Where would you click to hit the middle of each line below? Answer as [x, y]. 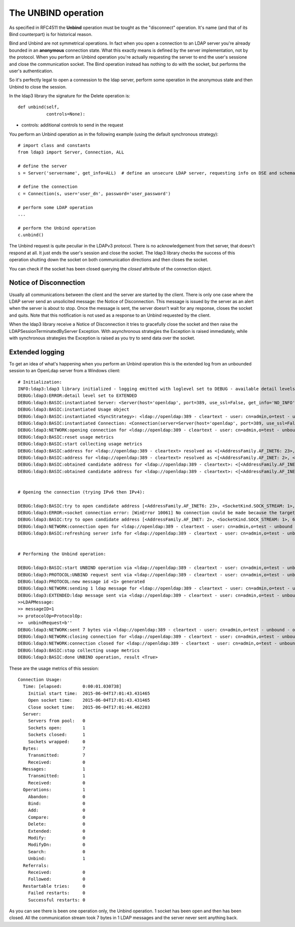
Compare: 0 [57, 817]
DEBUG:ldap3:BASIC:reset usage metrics [66, 437]
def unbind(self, [39, 107]
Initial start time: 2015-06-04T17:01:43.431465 [89, 693]
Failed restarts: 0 [57, 893]
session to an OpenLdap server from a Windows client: [65, 371]
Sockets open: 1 [57, 728]
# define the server [43, 166]
